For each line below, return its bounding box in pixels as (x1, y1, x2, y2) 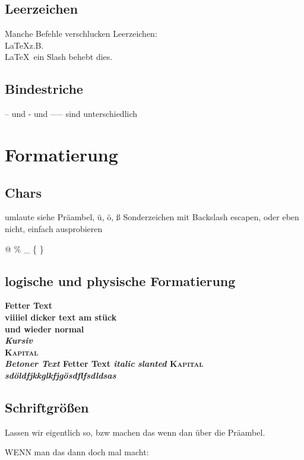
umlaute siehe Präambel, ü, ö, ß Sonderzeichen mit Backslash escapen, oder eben (5, 211, 299, 223)
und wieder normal (5, 322, 84, 335)
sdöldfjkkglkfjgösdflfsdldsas (5, 369, 116, 381)
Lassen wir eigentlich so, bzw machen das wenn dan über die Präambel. (5, 426, 265, 438)
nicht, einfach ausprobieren (5, 222, 103, 234)
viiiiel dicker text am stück (5, 310, 117, 323)
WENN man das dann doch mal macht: (5, 446, 149, 458)
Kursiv (5, 334, 33, 347)
